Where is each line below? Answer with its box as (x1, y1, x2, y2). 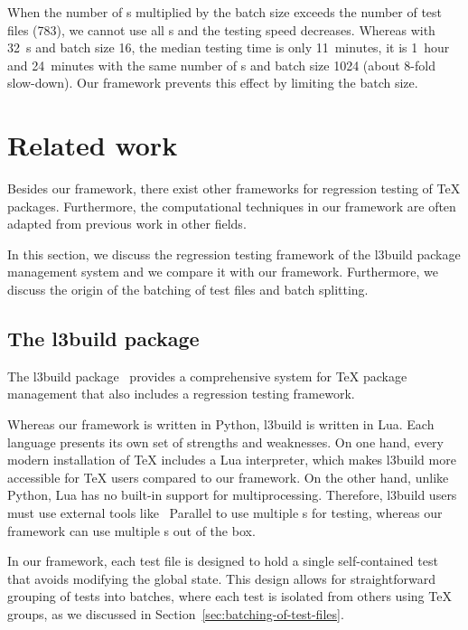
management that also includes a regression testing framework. (7, 384, 355, 403)
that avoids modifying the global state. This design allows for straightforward (7, 569, 435, 588)
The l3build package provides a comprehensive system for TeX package (7, 366, 407, 385)
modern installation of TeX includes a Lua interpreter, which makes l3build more (7, 450, 456, 469)
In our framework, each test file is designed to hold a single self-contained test (7, 551, 438, 570)
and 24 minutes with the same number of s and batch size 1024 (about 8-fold (7, 55, 435, 74)
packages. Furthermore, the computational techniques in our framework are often (7, 196, 456, 215)
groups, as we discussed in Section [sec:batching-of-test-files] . (7, 604, 344, 623)
